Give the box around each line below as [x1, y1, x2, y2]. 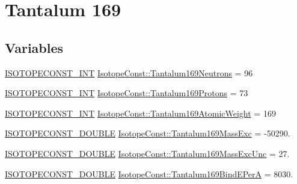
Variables [5, 38, 64, 57]
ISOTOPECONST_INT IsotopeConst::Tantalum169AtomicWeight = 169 [5, 106, 276, 119]
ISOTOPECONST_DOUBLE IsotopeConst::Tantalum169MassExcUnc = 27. [5, 147, 290, 159]
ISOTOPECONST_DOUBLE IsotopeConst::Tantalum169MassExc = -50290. [5, 127, 290, 140]
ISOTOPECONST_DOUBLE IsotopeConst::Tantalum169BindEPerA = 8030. [5, 167, 293, 180]
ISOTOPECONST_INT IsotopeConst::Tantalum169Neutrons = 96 [5, 66, 253, 79]
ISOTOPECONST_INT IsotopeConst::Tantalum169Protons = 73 [5, 87, 248, 99]
